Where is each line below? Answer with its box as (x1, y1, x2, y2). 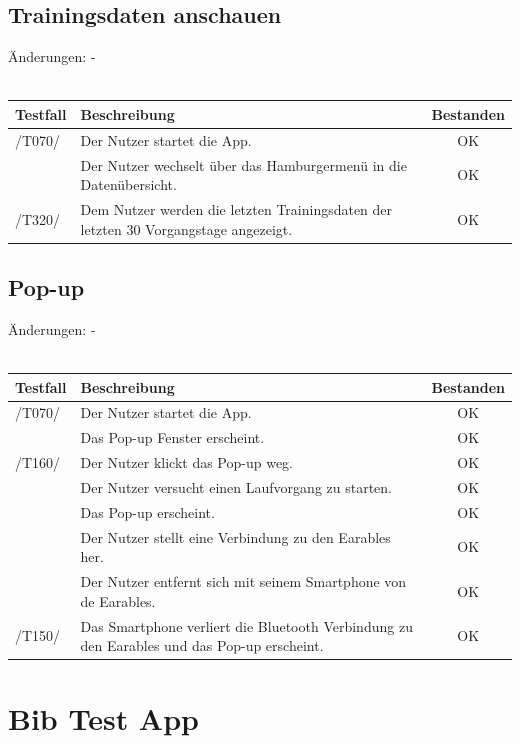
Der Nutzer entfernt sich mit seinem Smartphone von (80, 571, 407, 592)
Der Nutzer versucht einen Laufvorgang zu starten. (80, 476, 392, 497)
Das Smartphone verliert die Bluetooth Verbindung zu (80, 615, 413, 636)
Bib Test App (8, 698, 199, 739)
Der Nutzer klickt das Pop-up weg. (80, 452, 294, 473)
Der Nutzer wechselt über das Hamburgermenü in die (80, 154, 407, 175)
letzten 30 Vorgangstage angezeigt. (80, 218, 293, 239)
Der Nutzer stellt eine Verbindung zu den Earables (80, 526, 391, 547)
